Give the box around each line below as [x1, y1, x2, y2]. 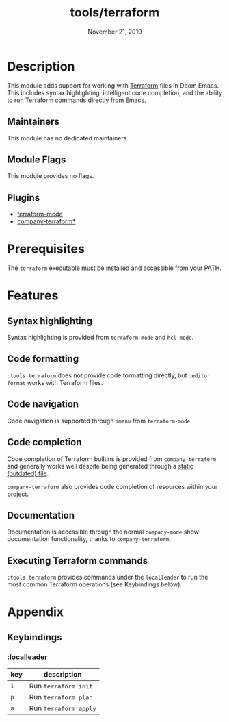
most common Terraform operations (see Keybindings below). [7, 580, 183, 588]
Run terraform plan [29, 693, 93, 701]
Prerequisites [7, 241, 85, 257]
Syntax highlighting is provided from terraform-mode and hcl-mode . [7, 334, 194, 342]
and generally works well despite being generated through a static [7, 462, 193, 470]
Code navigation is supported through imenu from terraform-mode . [7, 416, 193, 425]
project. [7, 490, 29, 498]
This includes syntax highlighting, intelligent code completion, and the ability [7, 88, 223, 97]
